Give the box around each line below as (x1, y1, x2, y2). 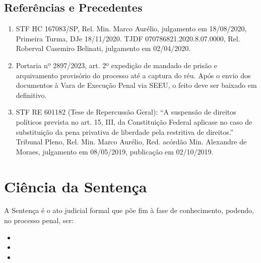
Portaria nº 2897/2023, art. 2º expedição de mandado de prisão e (16, 60, 217, 70)
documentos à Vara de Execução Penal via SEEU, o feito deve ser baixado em (16, 80, 257, 90)
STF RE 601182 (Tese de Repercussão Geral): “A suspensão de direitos (16, 107, 236, 117)
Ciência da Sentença (4, 176, 147, 196)
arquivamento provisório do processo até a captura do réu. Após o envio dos (16, 70, 251, 80)
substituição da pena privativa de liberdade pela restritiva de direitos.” (16, 126, 234, 137)
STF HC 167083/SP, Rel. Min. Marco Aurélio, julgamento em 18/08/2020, (16, 23, 247, 34)
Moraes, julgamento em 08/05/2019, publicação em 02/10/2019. (16, 146, 214, 156)
